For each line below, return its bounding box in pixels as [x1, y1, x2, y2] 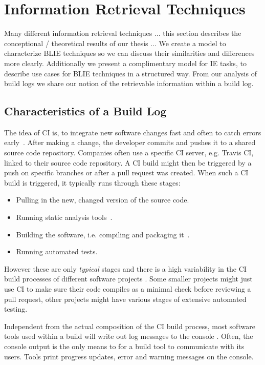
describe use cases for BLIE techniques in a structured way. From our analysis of [4, 68, 257, 78]
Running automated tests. [16, 246, 98, 257]
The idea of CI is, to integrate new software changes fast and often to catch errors [4, 127, 261, 137]
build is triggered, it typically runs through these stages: [4, 177, 181, 188]
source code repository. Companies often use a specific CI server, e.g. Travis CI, [4, 147, 254, 158]
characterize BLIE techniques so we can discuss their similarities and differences [4, 48, 255, 58]
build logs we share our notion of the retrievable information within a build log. [4, 78, 254, 89]
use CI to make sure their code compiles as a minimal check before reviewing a [4, 283, 251, 294]
